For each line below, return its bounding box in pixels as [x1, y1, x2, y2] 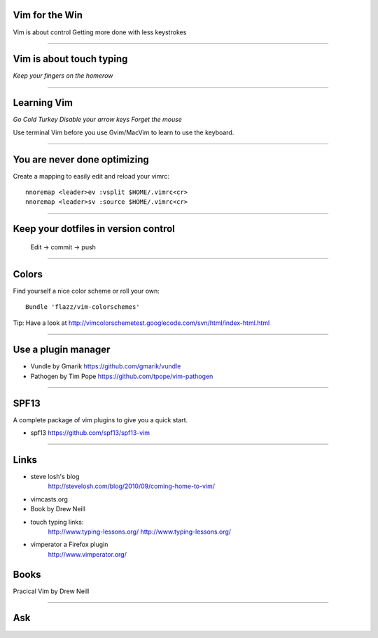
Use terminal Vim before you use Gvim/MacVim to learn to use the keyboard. [13, 128, 234, 137]
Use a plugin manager [13, 344, 111, 356]
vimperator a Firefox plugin [30, 540, 108, 549]
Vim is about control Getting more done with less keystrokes [13, 28, 187, 36]
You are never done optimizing [13, 153, 150, 165]
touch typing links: [30, 518, 84, 526]
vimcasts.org [30, 494, 68, 504]
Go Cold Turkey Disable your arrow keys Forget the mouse [13, 116, 182, 124]
